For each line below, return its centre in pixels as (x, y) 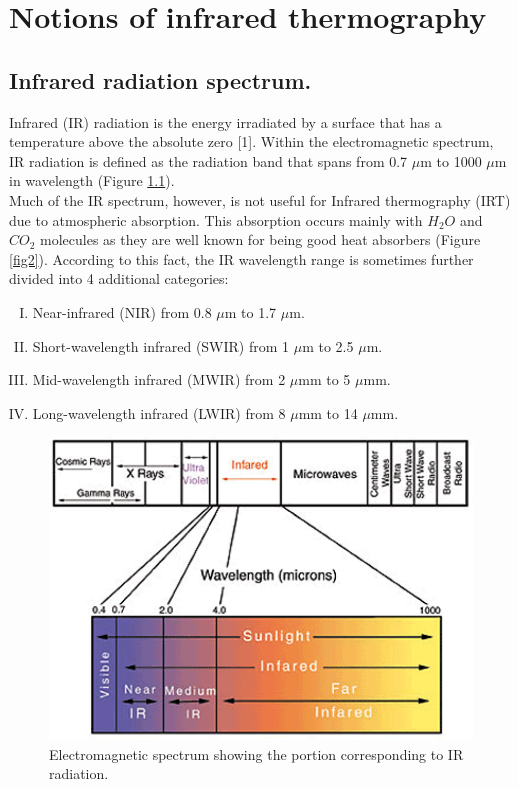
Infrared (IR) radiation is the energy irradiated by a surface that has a (225, 121)
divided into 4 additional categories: (119, 278)
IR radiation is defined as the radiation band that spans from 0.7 (208, 160)
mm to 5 (324, 379)
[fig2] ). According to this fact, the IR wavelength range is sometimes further (241, 258)
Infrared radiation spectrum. (160, 79)
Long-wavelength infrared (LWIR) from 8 (159, 412)
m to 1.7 (250, 311)
